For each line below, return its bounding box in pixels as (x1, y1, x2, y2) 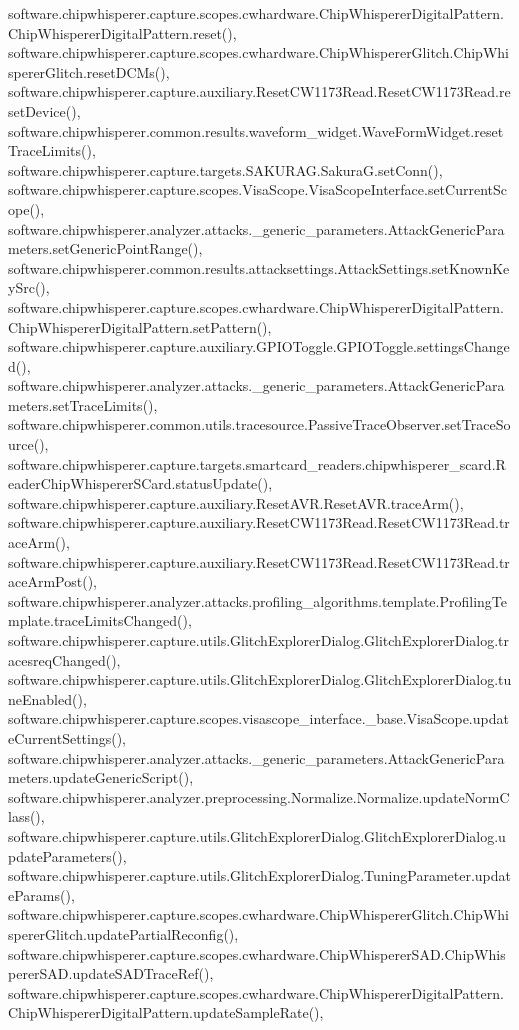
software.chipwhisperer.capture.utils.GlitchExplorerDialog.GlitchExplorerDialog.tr (8, 630, 510, 650)
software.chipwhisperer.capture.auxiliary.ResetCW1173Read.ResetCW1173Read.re (8, 81, 511, 102)
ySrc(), (8, 277, 50, 298)
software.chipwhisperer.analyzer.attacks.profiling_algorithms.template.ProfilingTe (8, 590, 508, 611)
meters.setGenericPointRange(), (8, 238, 203, 259)
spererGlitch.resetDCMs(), (8, 61, 170, 82)
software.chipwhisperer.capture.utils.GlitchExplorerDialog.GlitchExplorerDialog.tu (8, 669, 512, 690)
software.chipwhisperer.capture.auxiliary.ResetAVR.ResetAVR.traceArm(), (8, 492, 464, 513)
